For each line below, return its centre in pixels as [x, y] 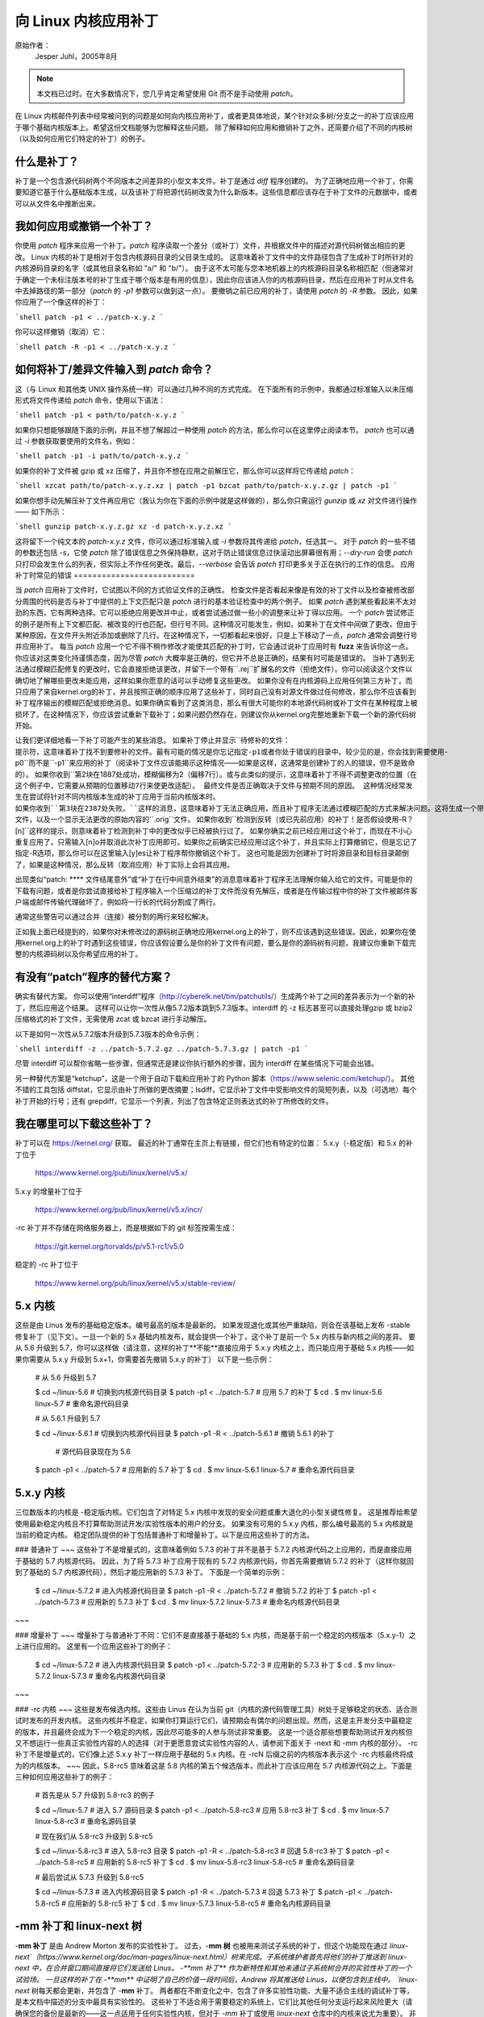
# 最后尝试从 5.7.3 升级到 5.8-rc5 [90, 1877]
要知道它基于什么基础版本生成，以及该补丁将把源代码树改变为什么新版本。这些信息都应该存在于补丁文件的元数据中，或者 [216, 192]
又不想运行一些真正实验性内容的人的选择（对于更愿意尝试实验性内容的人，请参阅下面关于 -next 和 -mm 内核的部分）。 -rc [217, 1743]
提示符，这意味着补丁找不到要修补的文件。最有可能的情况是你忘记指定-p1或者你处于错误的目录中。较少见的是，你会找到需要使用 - [231, 751]
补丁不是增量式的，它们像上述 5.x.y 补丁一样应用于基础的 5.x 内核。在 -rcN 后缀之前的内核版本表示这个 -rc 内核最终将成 [215, 1754]
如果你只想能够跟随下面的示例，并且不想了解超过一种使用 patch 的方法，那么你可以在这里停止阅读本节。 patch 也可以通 [215, 430]
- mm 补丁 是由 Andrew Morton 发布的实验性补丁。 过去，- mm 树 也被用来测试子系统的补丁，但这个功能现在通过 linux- [212, 1945]
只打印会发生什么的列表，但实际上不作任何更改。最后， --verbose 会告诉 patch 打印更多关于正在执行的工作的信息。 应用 [215, 564]
